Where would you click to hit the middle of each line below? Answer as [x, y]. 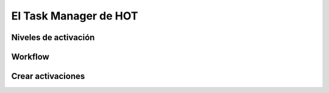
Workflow [30, 57]
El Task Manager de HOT [75, 16]
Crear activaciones [48, 76]
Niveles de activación [53, 37]
